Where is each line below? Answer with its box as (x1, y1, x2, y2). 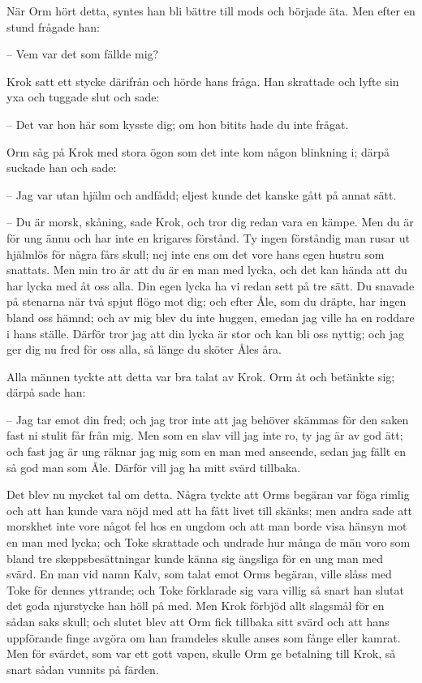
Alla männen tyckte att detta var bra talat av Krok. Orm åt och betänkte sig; (6, 367, 395, 384)
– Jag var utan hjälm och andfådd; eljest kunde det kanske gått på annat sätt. (6, 186, 397, 203)
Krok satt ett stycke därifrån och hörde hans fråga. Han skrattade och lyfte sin (6, 72, 399, 89)
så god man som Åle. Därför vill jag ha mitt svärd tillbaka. (6, 458, 301, 475)
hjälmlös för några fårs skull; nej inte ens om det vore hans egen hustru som (6, 245, 385, 262)
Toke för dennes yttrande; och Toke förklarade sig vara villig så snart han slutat (6, 581, 404, 598)
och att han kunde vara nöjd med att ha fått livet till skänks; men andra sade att (6, 501, 413, 518)
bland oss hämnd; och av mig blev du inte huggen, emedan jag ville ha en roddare (6, 308, 415, 325)
